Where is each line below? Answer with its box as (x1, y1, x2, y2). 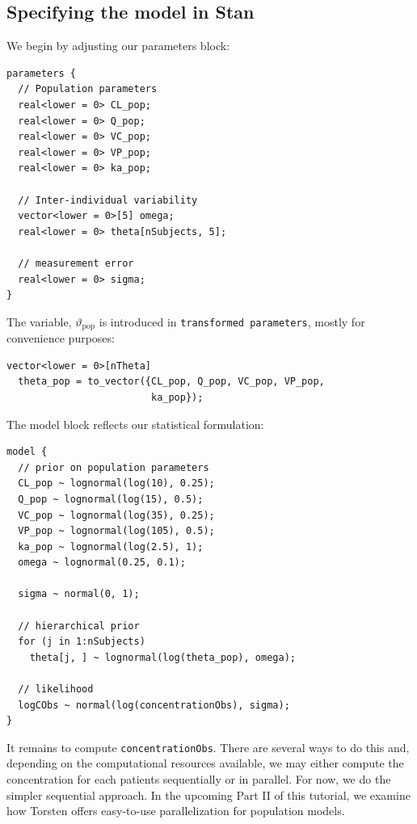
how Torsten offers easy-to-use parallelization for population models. (6, 802, 345, 819)
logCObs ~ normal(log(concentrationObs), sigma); (18, 699, 290, 711)
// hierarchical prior (18, 620, 140, 632)
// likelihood (18, 683, 94, 696)
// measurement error (18, 257, 134, 269)
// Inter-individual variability (18, 194, 198, 206)
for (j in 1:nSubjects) (18, 636, 145, 648)
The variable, (6, 313, 72, 330)
